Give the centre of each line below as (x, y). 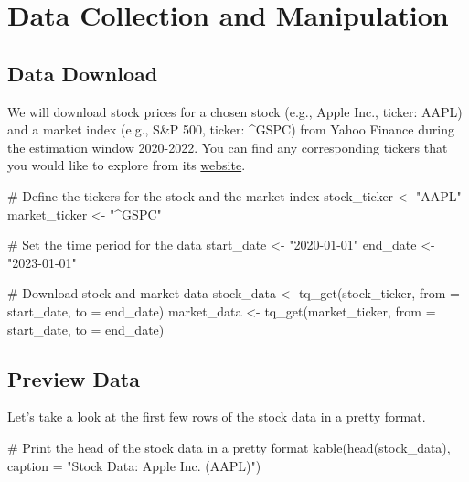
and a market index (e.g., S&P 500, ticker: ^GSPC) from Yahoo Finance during (231, 129)
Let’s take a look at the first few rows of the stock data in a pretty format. (217, 417)
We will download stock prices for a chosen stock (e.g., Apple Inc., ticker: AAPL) (235, 111)
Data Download (83, 73)
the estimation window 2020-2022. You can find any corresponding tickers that (228, 147)
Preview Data (74, 378)
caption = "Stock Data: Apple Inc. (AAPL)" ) (134, 465)
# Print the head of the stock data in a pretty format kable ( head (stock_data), (229, 447)
